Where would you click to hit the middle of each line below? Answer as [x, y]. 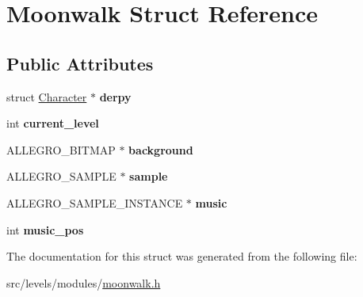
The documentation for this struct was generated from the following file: [182, 256]
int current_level [53, 123]
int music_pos [45, 229]
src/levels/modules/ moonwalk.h [84, 282]
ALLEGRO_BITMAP [61, 149]
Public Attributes [80, 63]
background [161, 149]
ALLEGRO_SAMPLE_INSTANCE [95, 202]
